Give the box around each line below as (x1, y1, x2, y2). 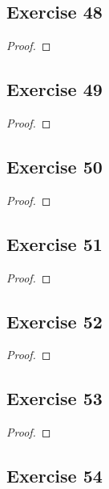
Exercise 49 (6, 77, 103, 102)
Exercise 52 (6, 308, 103, 333)
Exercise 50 (6, 153, 103, 178)
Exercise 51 (6, 231, 103, 256)
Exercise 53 (6, 386, 103, 411)
